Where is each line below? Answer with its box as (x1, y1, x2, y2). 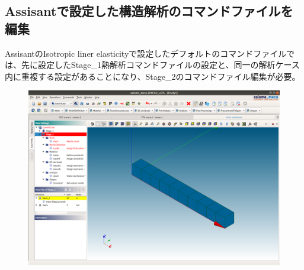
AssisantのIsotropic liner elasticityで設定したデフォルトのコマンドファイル (5, 47, 287, 59)
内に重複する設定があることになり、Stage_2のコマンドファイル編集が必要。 (5, 70, 300, 82)
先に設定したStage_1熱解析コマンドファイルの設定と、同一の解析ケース (21, 58, 300, 71)
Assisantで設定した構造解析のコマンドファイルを (5, 2, 293, 20)
